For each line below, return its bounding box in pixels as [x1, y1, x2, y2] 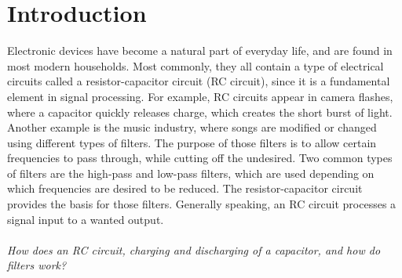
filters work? [7, 257, 67, 273]
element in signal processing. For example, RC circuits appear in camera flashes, [7, 88, 393, 104]
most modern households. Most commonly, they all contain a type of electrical [7, 57, 384, 74]
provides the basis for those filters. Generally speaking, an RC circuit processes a [7, 196, 397, 212]
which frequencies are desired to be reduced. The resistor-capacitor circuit [7, 180, 363, 197]
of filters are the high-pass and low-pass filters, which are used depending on [7, 164, 375, 181]
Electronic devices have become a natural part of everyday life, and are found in [7, 42, 393, 59]
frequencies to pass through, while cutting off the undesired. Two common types [7, 150, 393, 166]
